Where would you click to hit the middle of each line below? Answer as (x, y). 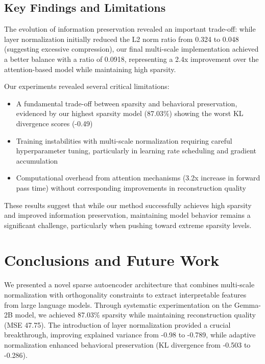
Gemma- (247, 304)
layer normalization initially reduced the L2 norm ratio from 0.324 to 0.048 (122, 39)
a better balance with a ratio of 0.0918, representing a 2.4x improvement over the (131, 59)
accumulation (37, 160)
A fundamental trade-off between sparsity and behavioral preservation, (127, 103)
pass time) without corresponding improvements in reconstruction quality (131, 187)
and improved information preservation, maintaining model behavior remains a (127, 215)
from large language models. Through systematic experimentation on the (118, 304)
